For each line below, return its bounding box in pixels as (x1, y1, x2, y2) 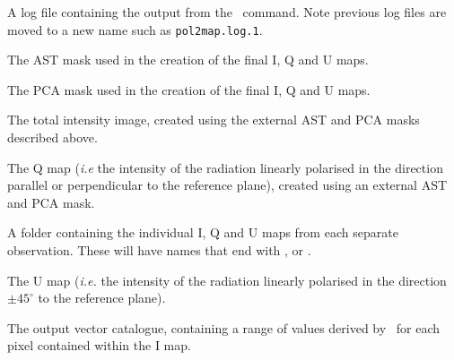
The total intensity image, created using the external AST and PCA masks (7, 110, 420, 129)
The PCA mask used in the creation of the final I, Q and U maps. (7, 80, 371, 99)
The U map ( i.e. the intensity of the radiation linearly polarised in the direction (7, 270, 447, 289)
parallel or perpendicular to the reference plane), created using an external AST (7, 176, 448, 194)
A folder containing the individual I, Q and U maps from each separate (7, 223, 398, 242)
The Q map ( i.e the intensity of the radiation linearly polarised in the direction (7, 158, 443, 176)
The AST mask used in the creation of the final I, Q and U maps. (7, 50, 369, 69)
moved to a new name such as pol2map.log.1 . (7, 20, 263, 39)
